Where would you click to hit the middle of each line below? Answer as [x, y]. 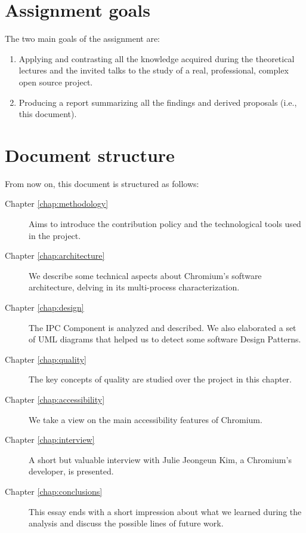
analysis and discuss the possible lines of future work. [126, 523]
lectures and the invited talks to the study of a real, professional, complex [154, 70]
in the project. [55, 235]
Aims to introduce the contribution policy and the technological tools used [165, 223]
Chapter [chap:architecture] [55, 255]
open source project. [56, 82]
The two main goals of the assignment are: [83, 39]
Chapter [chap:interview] [50, 439]
